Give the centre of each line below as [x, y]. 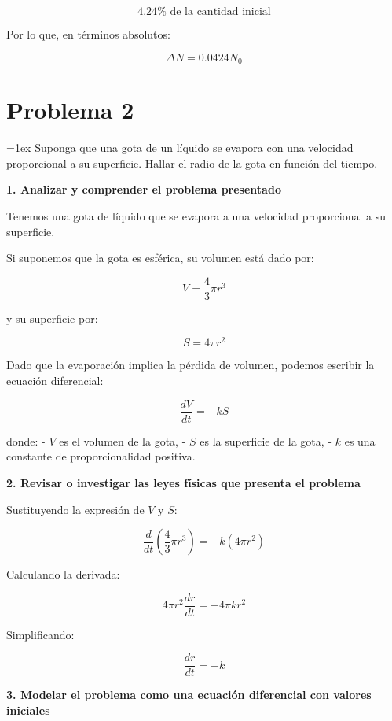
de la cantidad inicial [220, 12]
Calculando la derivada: [63, 574]
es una [360, 440]
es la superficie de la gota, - [266, 440]
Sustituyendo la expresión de [75, 509]
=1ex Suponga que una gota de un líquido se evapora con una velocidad [180, 148]
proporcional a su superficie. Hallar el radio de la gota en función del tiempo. [192, 163]
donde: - [26, 440]
